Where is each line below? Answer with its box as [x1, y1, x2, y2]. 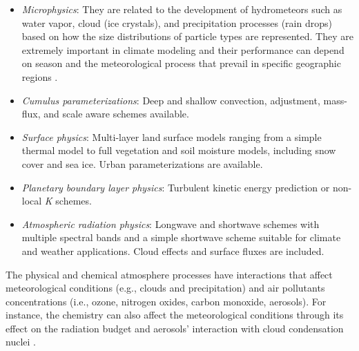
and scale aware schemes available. [43, 106, 189, 121]
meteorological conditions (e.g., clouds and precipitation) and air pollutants [6, 281, 325, 295]
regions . [21, 69, 58, 84]
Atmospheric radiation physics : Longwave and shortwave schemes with [21, 216, 320, 231]
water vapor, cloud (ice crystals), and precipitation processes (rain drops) [21, 15, 332, 30]
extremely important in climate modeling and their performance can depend [21, 42, 345, 57]
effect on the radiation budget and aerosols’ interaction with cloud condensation [6, 321, 344, 335]
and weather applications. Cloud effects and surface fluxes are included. [21, 243, 324, 258]
